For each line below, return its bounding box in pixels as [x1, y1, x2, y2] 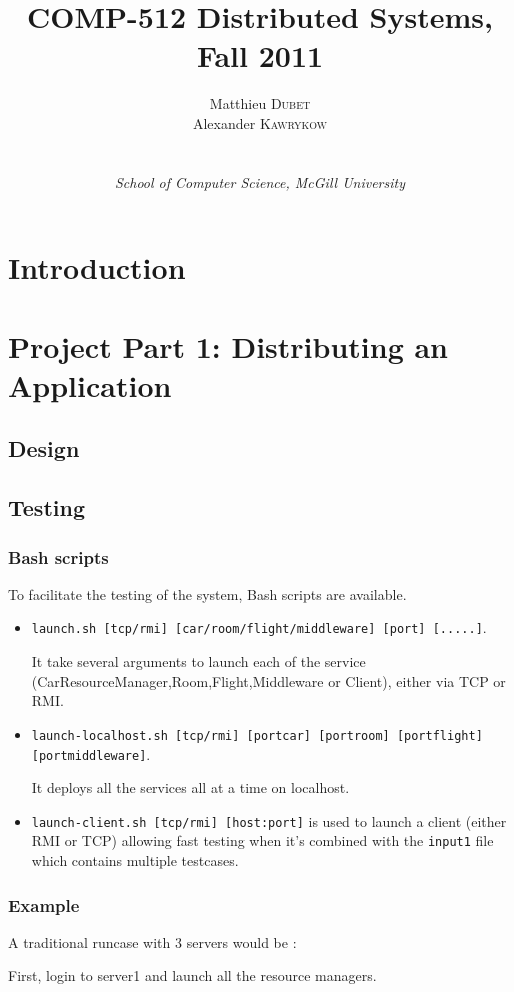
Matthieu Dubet [209, 93, 311, 114]
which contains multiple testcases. [31, 850, 239, 871]
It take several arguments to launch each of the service [31, 651, 366, 672]
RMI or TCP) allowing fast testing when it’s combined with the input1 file [31, 830, 494, 851]
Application [8, 364, 172, 405]
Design [8, 433, 80, 464]
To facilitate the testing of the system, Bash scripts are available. [8, 583, 407, 604]
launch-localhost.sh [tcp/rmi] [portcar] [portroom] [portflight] [31, 728, 483, 743]
